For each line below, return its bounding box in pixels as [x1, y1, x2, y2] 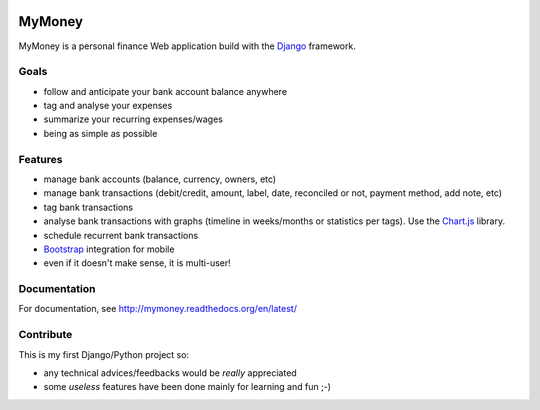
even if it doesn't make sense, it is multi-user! [43, 257, 232, 269]
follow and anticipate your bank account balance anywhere [43, 85, 288, 97]
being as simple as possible [43, 127, 158, 139]
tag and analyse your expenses [43, 100, 173, 112]
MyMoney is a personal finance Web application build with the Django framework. [18, 40, 357, 52]
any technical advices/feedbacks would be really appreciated [43, 366, 297, 379]
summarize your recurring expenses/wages [43, 113, 224, 125]
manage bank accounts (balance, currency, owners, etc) [43, 173, 277, 185]
